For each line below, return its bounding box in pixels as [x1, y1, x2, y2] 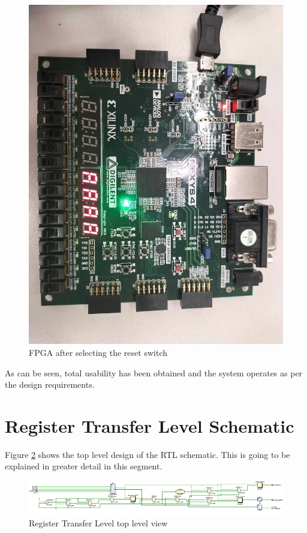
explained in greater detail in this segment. [5, 460, 162, 472]
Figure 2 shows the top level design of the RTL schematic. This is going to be [5, 448, 290, 460]
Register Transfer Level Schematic [5, 413, 294, 438]
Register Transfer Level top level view [29, 516, 168, 529]
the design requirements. [5, 378, 95, 391]
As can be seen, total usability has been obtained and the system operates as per [5, 366, 303, 379]
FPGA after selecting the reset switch [29, 346, 167, 358]
